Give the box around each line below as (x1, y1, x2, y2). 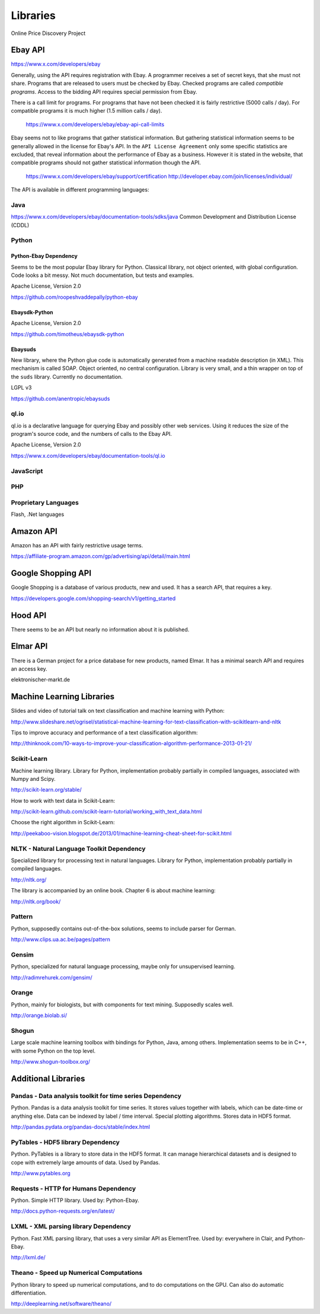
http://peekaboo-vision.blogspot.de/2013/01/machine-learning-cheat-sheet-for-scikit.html (11, 830, 232, 837)
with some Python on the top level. (11, 1047, 96, 1054)
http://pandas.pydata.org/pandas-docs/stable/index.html (11, 1124, 151, 1131)
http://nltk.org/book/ (11, 898, 61, 905)
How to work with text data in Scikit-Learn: (11, 797, 116, 804)
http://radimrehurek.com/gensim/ (11, 974, 92, 981)
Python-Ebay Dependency (11, 253, 78, 260)
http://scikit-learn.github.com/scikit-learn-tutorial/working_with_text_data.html (11, 808, 202, 815)
